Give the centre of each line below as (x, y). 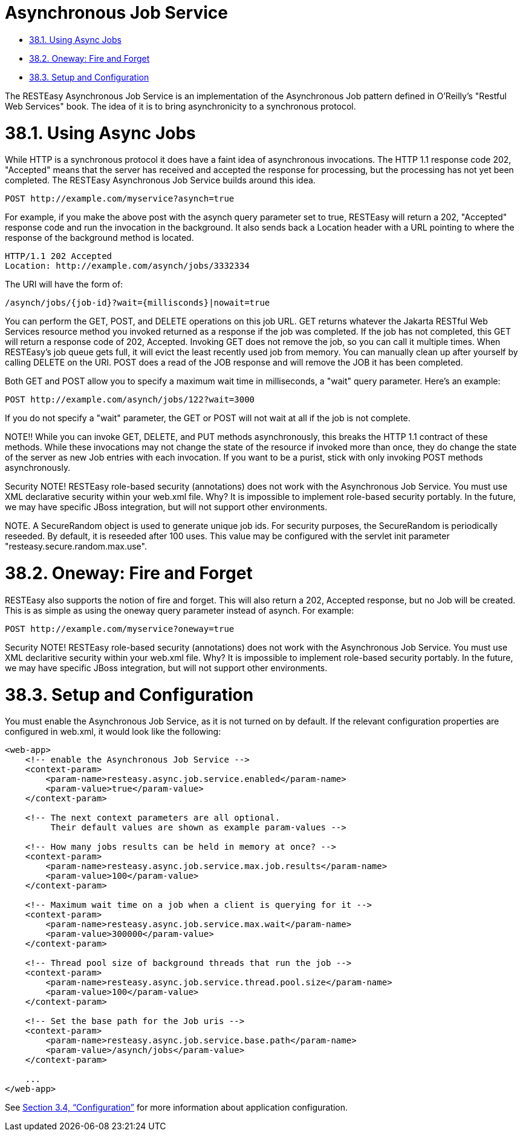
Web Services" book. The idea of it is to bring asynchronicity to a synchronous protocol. (180, 106)
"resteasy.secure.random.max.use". (76, 547)
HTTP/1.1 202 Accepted (59, 256)
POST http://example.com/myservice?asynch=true (120, 199)
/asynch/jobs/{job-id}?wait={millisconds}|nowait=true (138, 303)
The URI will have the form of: (64, 284)
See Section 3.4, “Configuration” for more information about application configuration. (177, 1108)
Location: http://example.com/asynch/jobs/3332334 (127, 266)
